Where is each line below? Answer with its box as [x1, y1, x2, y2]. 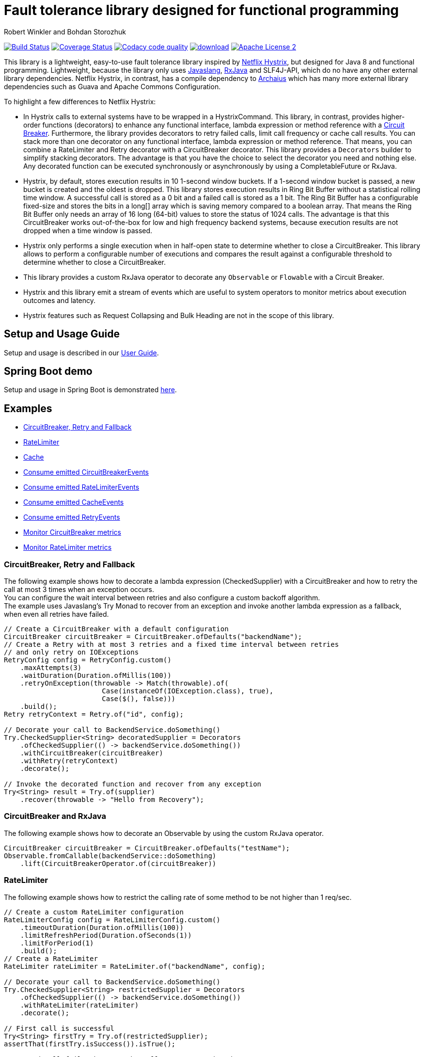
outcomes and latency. [23, 296, 96, 304]
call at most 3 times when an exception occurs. [4, 585, 154, 594]
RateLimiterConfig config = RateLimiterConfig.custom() [4, 915, 220, 924]
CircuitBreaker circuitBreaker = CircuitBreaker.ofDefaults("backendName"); [4, 633, 302, 641]
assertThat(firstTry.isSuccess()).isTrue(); [4, 1040, 176, 1048]
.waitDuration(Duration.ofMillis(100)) [20, 672, 172, 680]
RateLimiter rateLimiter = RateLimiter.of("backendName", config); [4, 962, 266, 970]
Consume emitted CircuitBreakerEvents [23, 468, 149, 477]
